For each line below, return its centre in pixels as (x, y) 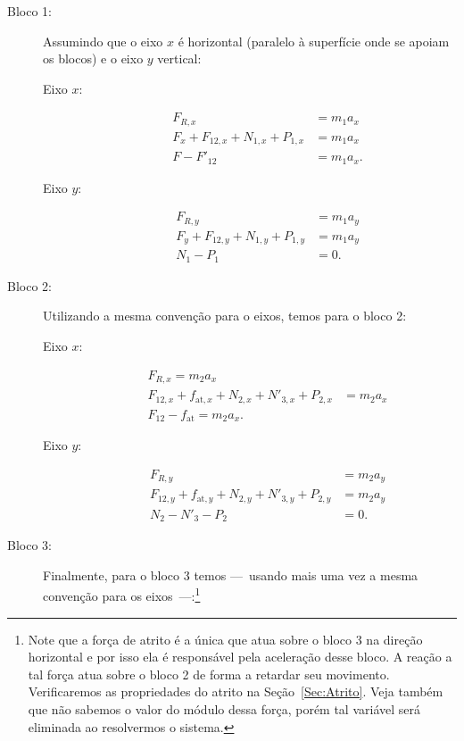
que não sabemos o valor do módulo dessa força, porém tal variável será (224, 708)
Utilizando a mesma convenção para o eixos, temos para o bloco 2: (225, 316)
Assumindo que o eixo (103, 41)
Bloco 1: (29, 11)
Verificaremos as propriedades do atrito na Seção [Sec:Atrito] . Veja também (236, 691)
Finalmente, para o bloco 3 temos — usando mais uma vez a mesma (231, 574)
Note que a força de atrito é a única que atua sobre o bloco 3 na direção (225, 639)
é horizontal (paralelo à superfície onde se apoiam (314, 41)
